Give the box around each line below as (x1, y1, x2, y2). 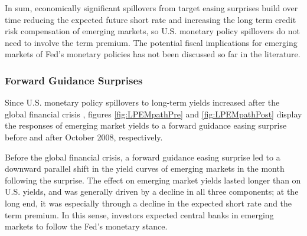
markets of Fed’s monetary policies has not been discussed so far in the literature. (5, 48, 301, 60)
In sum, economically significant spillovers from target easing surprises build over (5, 2, 298, 14)
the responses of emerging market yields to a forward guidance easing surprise (5, 119, 287, 132)
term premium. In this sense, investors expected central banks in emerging (5, 208, 274, 221)
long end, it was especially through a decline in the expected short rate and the (5, 196, 292, 209)
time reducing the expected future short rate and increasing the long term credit (5, 13, 296, 25)
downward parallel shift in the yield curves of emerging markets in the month (5, 162, 285, 175)
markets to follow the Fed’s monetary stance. (5, 220, 168, 232)
